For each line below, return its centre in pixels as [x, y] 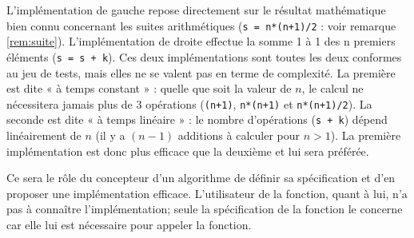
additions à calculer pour [239, 135]
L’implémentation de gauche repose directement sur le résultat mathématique [196, 10]
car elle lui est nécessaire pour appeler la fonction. [129, 224]
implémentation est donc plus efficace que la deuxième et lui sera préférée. [188, 151]
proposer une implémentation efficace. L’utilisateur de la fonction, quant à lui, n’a [207, 193]
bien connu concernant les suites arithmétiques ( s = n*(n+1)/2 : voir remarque [201, 25]
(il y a [110, 135]
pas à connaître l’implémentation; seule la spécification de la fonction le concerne [205, 209]
